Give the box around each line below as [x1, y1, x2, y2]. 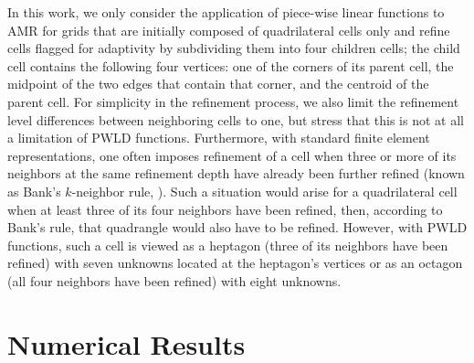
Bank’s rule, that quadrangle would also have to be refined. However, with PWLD [7, 218, 468, 237]
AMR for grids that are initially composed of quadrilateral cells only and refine [7, 20, 450, 39]
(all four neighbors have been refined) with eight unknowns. [7, 271, 342, 290]
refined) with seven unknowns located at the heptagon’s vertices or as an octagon [7, 253, 463, 272]
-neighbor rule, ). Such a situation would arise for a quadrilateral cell [71, 181, 458, 200]
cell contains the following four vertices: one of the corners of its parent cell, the [7, 56, 454, 75]
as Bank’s [7, 181, 61, 200]
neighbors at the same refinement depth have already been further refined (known [7, 164, 465, 183]
